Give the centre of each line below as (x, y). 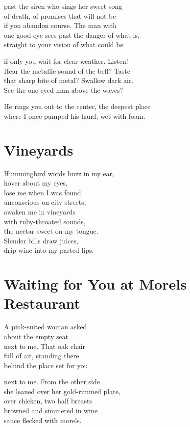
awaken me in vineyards (40, 212)
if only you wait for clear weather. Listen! (66, 61)
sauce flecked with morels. (43, 420)
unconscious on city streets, (45, 202)
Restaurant (42, 303)
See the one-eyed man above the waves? (64, 90)
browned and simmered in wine (51, 411)
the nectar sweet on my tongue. (51, 231)
